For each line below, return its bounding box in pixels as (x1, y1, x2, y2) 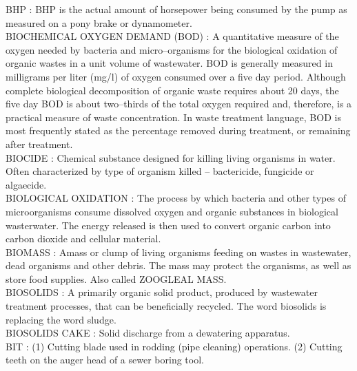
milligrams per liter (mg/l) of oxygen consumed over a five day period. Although (6, 69, 346, 83)
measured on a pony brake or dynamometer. (6, 15, 192, 30)
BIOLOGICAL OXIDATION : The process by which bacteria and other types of (6, 191, 346, 205)
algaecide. (6, 177, 47, 191)
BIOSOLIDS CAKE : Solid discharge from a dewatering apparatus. (6, 326, 290, 340)
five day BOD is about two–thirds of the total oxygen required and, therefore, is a (6, 96, 352, 111)
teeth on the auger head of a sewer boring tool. (6, 352, 204, 367)
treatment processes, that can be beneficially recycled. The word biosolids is (6, 299, 327, 313)
